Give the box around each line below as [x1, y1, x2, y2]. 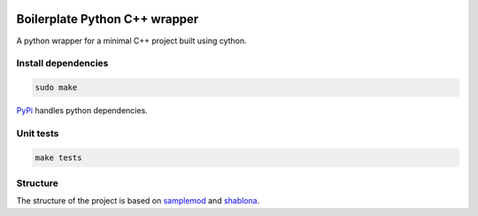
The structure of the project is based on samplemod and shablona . [16, 196, 260, 206]
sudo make [35, 82, 78, 93]
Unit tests [16, 127, 59, 139]
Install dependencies [16, 58, 109, 70]
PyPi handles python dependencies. [16, 105, 148, 116]
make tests [35, 152, 82, 163]
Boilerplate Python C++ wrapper [16, 12, 199, 27]
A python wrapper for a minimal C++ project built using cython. [16, 35, 247, 46]
